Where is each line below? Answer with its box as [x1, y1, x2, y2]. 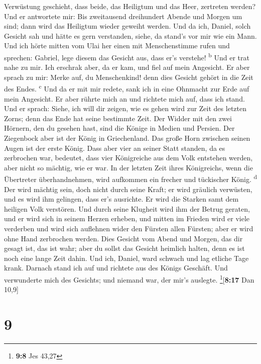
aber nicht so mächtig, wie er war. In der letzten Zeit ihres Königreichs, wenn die [4, 162, 253, 172]
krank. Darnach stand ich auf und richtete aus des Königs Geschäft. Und [4, 262, 228, 273]
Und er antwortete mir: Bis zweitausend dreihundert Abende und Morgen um [4, 11, 242, 21]
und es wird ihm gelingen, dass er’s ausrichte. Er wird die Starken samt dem [4, 194, 239, 204]
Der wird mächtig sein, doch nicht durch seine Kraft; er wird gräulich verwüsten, [4, 184, 252, 194]
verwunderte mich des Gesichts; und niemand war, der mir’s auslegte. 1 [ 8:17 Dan [4, 273, 254, 285]
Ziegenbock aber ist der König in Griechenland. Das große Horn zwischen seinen [4, 133, 250, 143]
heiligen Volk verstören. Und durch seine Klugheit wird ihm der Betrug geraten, [4, 203, 250, 214]
